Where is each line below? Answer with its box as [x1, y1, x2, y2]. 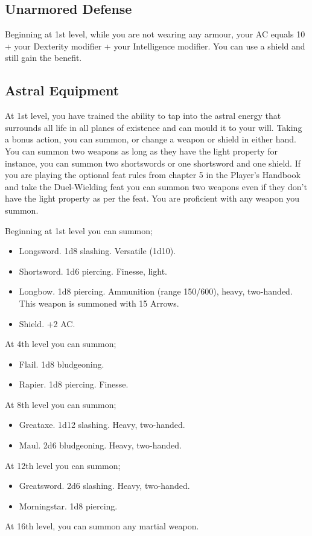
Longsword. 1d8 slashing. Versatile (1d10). [19, 244, 176, 257]
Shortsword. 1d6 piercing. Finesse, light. [19, 264, 167, 277]
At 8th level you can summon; [5, 398, 116, 410]
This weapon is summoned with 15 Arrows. [19, 296, 179, 309]
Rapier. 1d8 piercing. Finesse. [19, 378, 129, 391]
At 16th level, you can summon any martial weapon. [5, 520, 199, 532]
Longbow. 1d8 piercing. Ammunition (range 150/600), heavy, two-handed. [19, 285, 293, 298]
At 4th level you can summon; [5, 337, 116, 350]
